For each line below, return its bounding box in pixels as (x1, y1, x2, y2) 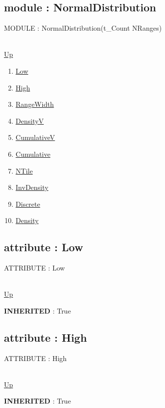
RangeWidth (15, 99, 54, 109)
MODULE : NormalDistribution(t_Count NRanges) (4, 23, 162, 33)
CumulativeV (15, 132, 55, 142)
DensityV (15, 115, 44, 126)
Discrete (15, 198, 40, 209)
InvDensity (15, 182, 49, 192)
